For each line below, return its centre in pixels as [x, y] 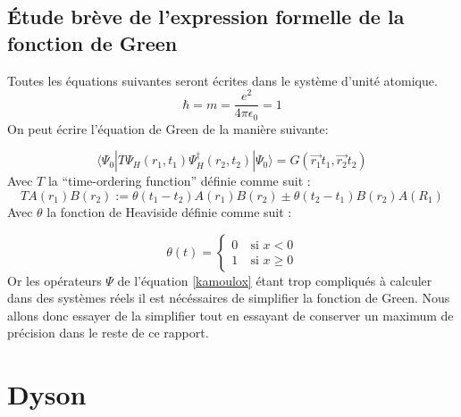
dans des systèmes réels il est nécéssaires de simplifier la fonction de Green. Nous [229, 298]
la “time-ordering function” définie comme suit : [179, 181]
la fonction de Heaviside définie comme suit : [169, 211]
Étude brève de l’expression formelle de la [206, 17]
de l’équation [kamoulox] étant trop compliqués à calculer [275, 280]
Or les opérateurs [54, 280]
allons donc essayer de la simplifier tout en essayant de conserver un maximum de [230, 315]
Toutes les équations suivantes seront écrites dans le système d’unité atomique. [222, 80]
